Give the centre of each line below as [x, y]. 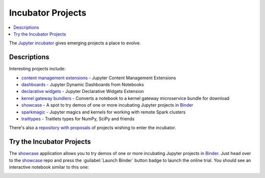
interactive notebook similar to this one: [49, 167]
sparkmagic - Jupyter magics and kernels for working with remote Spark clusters [104, 112]
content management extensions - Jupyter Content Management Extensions [99, 78]
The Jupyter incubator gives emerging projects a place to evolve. [75, 43]
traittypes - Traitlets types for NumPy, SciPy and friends [78, 119]
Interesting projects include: [37, 69]
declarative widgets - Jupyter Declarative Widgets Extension [83, 91]
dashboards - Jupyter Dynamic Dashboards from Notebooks [83, 85]
